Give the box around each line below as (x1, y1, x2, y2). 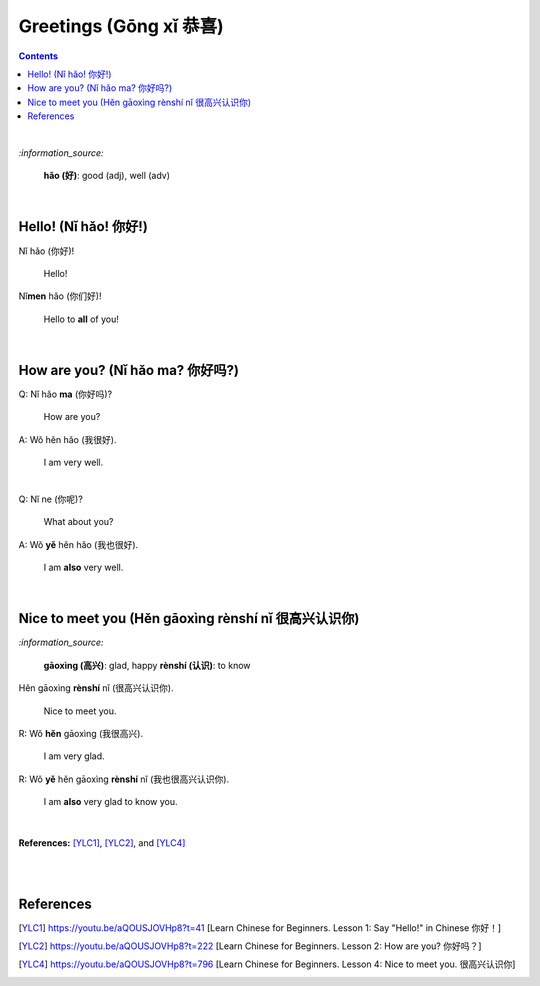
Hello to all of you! (43, 313, 119, 325)
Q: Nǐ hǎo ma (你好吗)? (18, 388, 113, 400)
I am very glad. (43, 750, 105, 762)
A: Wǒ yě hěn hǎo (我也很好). (18, 538, 139, 550)
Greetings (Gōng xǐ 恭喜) (18, 15, 224, 37)
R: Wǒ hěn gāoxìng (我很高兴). (18, 728, 144, 740)
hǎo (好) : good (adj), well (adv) (43, 170, 170, 182)
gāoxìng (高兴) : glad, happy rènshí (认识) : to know (43, 659, 251, 671)
